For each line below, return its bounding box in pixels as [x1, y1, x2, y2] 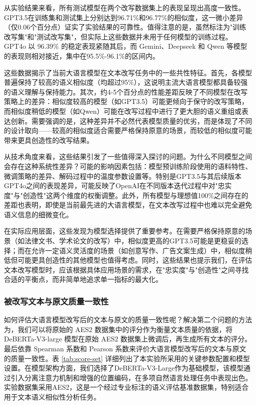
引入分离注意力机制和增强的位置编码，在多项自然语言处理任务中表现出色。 [10, 372, 252, 382]
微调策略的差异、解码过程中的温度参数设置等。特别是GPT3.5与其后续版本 [4, 170, 242, 181]
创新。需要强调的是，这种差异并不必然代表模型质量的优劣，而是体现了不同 [10, 115, 252, 126]
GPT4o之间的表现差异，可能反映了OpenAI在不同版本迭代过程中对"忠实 [4, 180, 232, 191]
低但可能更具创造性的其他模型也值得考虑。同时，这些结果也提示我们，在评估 [4, 255, 252, 265]
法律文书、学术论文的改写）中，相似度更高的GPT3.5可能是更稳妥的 [24, 236, 242, 246]
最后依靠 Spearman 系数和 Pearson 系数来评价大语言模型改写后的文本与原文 [4, 343, 246, 354]
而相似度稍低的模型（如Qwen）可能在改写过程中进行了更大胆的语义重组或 [4, 105, 242, 116]
